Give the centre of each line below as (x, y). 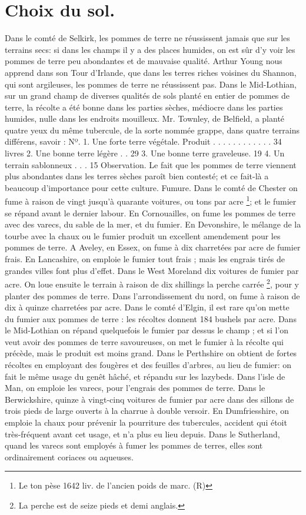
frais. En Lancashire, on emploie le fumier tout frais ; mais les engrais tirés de (145, 259)
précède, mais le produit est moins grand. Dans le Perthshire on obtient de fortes (151, 353)
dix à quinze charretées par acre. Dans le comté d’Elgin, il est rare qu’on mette (147, 307)
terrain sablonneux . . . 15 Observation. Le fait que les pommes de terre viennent (151, 164)
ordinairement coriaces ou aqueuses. (69, 457)
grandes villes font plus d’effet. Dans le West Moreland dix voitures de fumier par (152, 270)
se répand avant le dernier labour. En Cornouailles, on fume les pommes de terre (150, 213)
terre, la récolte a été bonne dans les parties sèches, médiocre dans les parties (144, 107)
